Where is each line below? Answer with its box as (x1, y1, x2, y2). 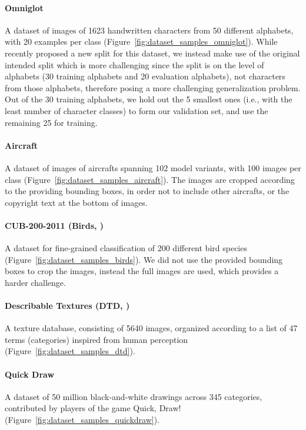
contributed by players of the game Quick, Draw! (5, 402, 181, 414)
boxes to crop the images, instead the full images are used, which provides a (5, 265, 279, 277)
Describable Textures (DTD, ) (5, 299, 130, 312)
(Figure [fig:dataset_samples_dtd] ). (5, 345, 135, 357)
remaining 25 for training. (5, 116, 98, 128)
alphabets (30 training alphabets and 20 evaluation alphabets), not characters (5, 70, 285, 82)
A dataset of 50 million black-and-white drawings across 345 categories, (5, 390, 262, 402)
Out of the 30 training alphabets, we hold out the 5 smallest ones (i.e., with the (5, 93, 292, 105)
